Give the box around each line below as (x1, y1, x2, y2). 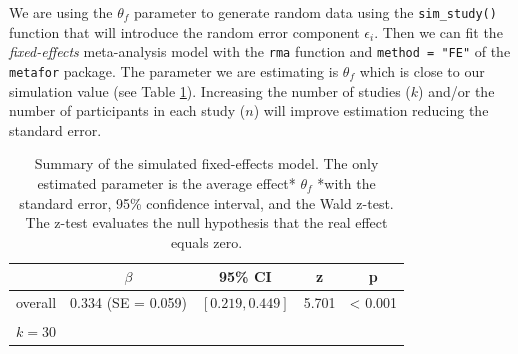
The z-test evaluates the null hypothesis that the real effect (25, 212, 388, 233)
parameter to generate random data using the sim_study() (134, 2, 497, 22)
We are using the (9, 2, 113, 22)
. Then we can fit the (374, 21, 503, 42)
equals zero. (170, 231, 243, 252)
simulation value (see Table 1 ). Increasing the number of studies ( (9, 80, 411, 101)
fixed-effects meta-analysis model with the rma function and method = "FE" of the (9, 41, 511, 62)
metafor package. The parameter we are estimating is (9, 60, 339, 81)
